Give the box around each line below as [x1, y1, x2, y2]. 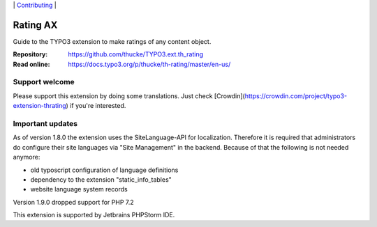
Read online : [13, 60, 50, 68]
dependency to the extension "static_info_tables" [30, 175, 172, 184]
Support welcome [13, 77, 75, 87]
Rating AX [13, 19, 58, 31]
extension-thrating [13, 102, 66, 110]
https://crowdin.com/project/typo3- [244, 91, 348, 100]
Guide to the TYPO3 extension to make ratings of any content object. [13, 37, 212, 45]
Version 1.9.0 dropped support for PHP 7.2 [13, 198, 134, 206]
